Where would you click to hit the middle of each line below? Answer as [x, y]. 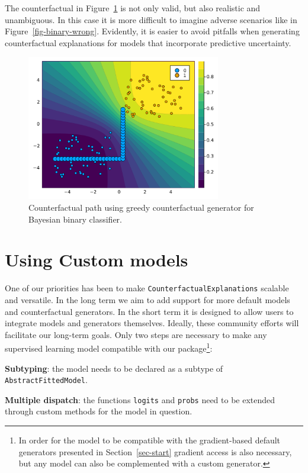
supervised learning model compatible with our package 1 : [109, 347]
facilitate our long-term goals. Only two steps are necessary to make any [136, 334]
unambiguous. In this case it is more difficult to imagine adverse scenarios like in [151, 19]
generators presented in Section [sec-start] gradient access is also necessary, [155, 451]
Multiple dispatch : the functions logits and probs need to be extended [140, 399]
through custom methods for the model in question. [99, 411]
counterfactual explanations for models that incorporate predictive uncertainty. [148, 42]
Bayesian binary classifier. [76, 219]
